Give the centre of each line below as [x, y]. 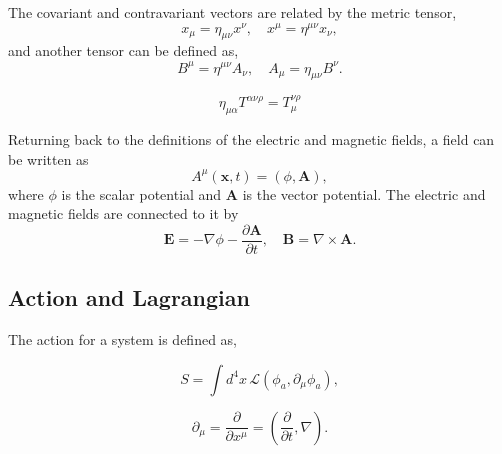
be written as [48, 158]
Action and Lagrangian [129, 297]
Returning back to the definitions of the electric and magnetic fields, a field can [251, 138]
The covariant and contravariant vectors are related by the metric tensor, [232, 12]
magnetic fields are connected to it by [123, 213]
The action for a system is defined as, [122, 339]
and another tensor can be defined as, [123, 50]
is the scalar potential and [141, 193]
